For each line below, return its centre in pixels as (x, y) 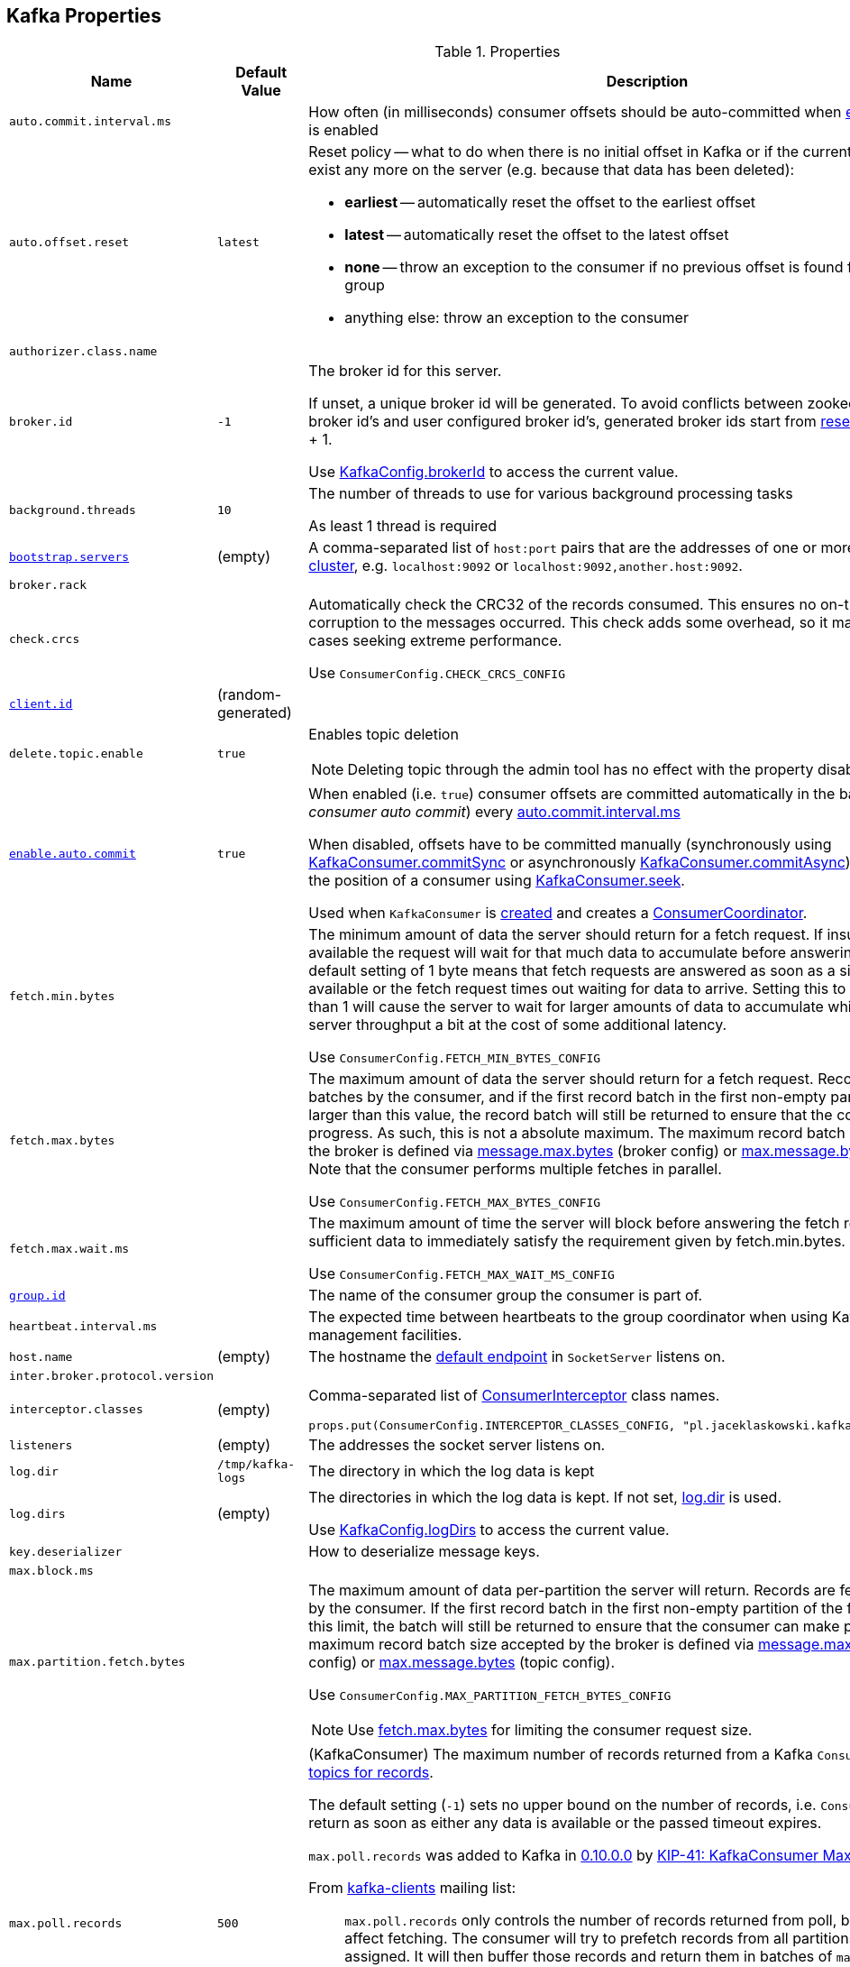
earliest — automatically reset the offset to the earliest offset (550, 202)
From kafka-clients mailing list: (412, 1888)
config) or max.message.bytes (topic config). (462, 1663)
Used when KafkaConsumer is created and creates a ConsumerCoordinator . (558, 913)
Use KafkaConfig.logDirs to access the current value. (489, 1530)
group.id (37, 1295)
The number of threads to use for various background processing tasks (551, 494)
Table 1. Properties (498, 52)
